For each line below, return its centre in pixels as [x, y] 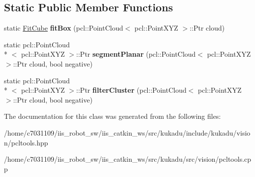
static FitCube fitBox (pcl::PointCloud [64, 28]
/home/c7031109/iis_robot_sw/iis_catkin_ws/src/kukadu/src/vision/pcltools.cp [128, 159]
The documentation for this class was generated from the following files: [112, 116]
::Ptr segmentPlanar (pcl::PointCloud [136, 54]
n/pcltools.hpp [26, 142]
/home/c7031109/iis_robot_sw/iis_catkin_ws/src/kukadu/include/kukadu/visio [127, 132]
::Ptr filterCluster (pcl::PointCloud [131, 90]
